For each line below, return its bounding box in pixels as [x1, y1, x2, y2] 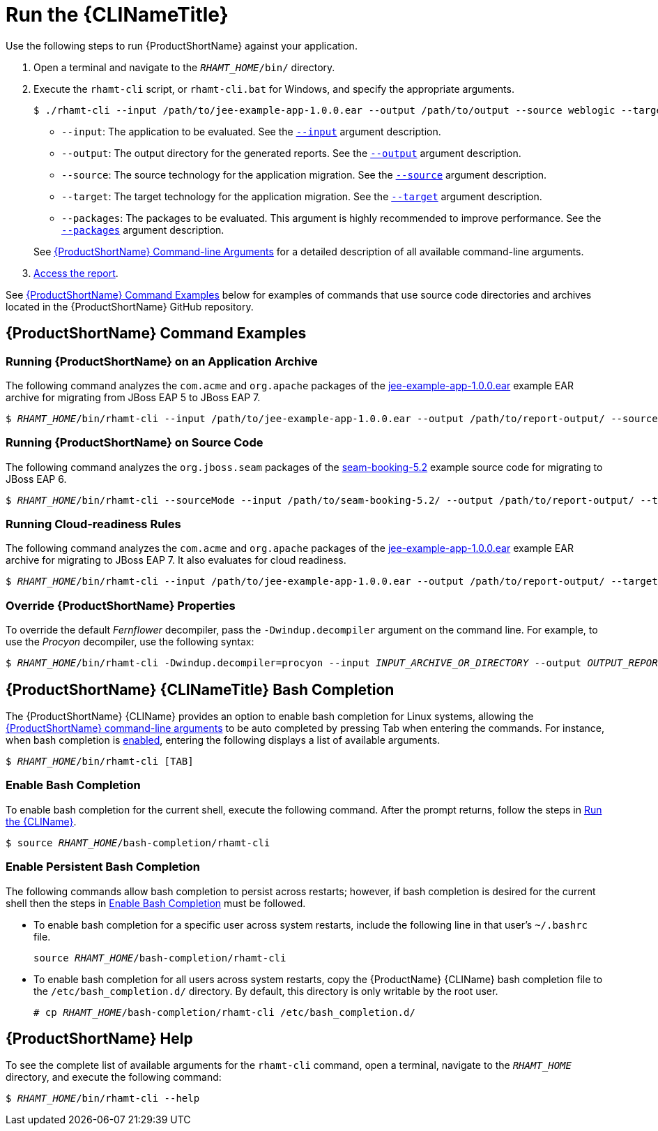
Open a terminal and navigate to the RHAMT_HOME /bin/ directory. [33, 61, 335, 73]
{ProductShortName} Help [6, 1029, 193, 1047]
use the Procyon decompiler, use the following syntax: [6, 636, 254, 648]
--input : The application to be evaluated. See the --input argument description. [61, 125, 441, 137]
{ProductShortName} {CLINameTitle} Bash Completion [6, 680, 395, 698]
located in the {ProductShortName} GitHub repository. [6, 300, 254, 313]
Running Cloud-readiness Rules [6, 517, 181, 532]
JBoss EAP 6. [6, 472, 67, 485]
